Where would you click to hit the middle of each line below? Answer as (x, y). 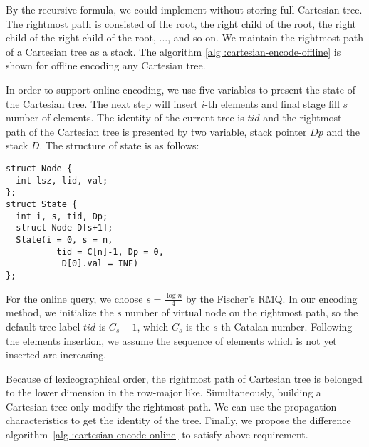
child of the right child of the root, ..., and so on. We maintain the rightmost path (184, 37)
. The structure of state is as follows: (119, 145)
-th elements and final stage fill (272, 103)
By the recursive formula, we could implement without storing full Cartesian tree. (184, 9)
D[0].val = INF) (100, 264)
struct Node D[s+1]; (64, 228)
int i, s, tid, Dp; (62, 216)
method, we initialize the (60, 312)
